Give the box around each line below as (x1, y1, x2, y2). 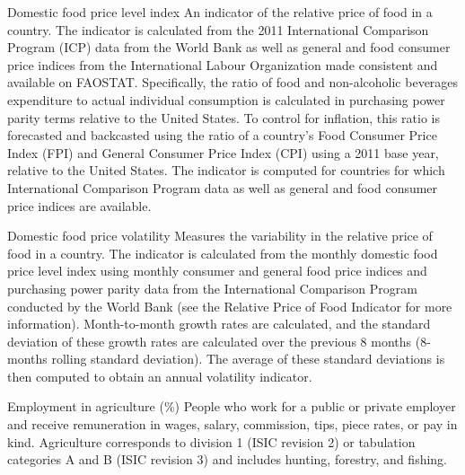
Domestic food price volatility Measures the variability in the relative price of (7, 226, 433, 245)
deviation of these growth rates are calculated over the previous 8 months (7, 331, 412, 350)
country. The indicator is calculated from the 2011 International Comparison (7, 20, 429, 39)
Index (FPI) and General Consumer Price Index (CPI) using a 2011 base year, (7, 143, 439, 162)
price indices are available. (7, 196, 152, 215)
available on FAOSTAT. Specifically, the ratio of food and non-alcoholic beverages (7, 73, 459, 92)
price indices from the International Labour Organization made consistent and (7, 55, 438, 74)
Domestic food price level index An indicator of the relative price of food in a (7, 3, 433, 21)
